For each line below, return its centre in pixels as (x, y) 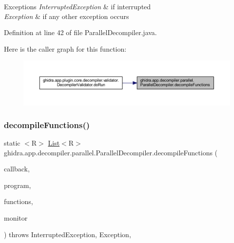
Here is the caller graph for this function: (65, 48)
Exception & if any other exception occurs (67, 16)
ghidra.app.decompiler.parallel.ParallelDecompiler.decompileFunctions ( (111, 152)
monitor (16, 217)
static (12, 142)
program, (18, 185)
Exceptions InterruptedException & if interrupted (78, 6)
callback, (17, 169)
